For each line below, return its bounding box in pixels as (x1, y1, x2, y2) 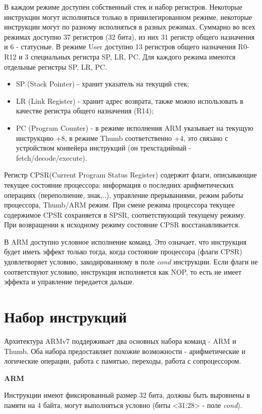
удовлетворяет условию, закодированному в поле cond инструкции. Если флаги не (4, 256, 258, 267)
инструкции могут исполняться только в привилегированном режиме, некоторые (4, 11, 252, 22)
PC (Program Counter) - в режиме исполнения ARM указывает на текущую (16, 122, 253, 133)
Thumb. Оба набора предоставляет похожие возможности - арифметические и (4, 345, 246, 356)
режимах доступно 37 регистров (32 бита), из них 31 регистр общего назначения (4, 31, 255, 42)
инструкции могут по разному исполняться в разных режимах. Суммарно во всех (4, 21, 255, 32)
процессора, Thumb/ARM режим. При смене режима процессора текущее (4, 199, 235, 210)
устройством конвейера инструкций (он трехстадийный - (16, 142, 192, 153)
